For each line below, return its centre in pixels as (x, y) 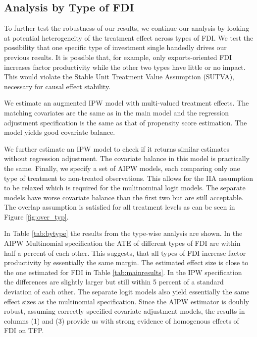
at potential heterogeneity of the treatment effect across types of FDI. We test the (129, 37)
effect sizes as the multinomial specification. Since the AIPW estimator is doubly (127, 301)
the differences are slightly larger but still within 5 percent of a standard (114, 282)
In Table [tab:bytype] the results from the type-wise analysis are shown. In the (123, 233)
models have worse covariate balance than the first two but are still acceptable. (124, 197)
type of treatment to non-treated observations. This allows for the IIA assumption (129, 178)
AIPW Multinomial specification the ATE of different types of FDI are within (122, 243)
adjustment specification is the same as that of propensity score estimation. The (126, 122)
